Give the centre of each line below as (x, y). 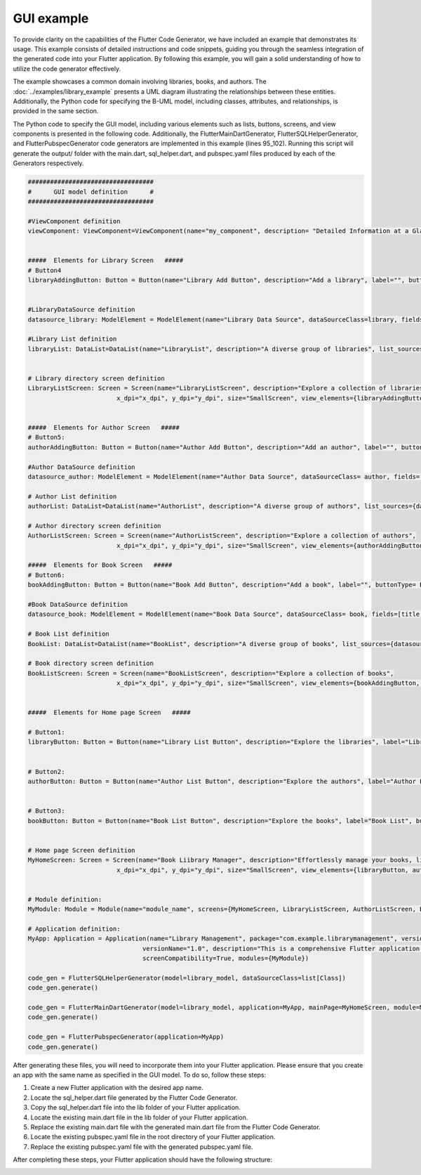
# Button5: (46, 438)
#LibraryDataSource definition (82, 310)
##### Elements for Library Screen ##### (106, 261)
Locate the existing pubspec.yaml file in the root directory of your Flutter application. (153, 1137)
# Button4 (45, 270)
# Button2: (46, 772)
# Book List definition (69, 634)
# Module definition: (65, 899)
